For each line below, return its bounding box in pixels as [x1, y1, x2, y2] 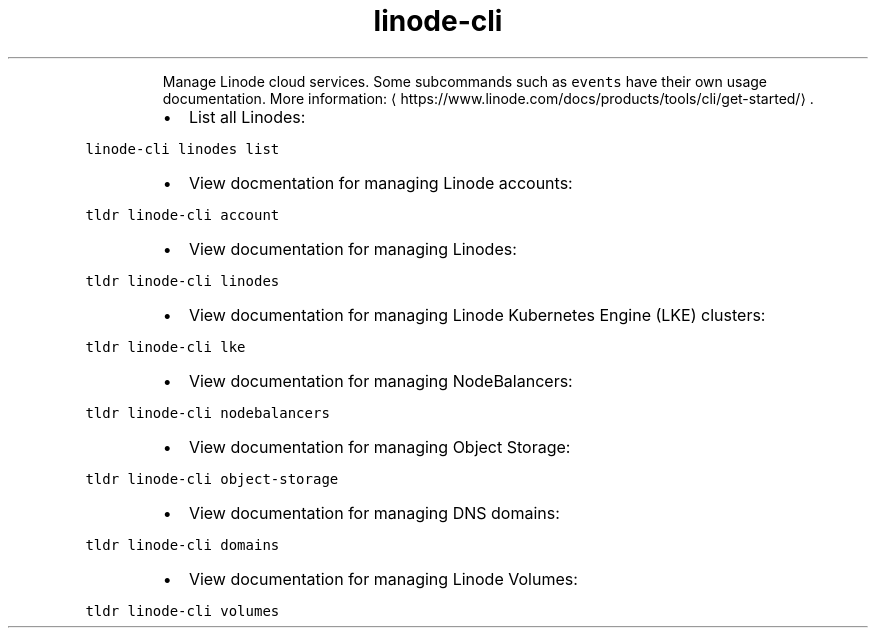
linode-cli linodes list [85, 140, 280, 157]
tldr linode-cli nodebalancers [85, 404, 330, 421]
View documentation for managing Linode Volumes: [188, 568, 578, 589]
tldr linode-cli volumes [85, 602, 280, 619]
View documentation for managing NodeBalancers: [188, 370, 573, 391]
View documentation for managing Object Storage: [188, 436, 571, 457]
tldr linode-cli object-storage [85, 470, 339, 487]
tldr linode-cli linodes [85, 272, 280, 289]
